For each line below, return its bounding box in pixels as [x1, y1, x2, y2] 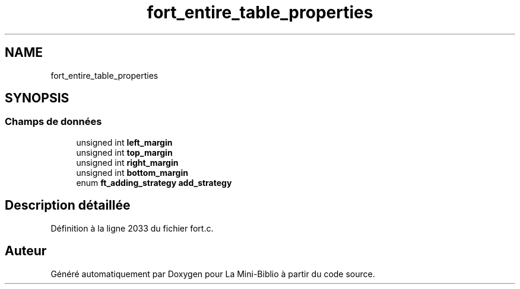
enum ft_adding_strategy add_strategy [76, 177, 232, 188]
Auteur [5, 243, 47, 259]
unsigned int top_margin [76, 147, 173, 158]
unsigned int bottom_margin [76, 167, 188, 178]
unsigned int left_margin [76, 137, 173, 147]
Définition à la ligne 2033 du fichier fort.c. [50, 223, 214, 233]
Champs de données [5, 115, 102, 128]
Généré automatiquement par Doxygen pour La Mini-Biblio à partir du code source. [50, 268, 375, 279]
